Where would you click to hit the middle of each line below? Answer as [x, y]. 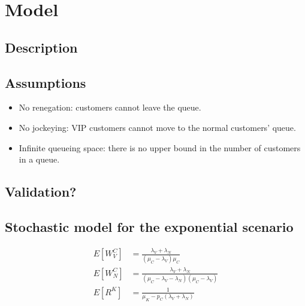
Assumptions [46, 82]
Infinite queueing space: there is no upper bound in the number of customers [160, 147]
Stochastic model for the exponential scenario [149, 226]
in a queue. [39, 159]
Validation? [41, 192]
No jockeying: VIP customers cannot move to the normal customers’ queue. [157, 127]
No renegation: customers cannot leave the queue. [110, 107]
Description [41, 47]
